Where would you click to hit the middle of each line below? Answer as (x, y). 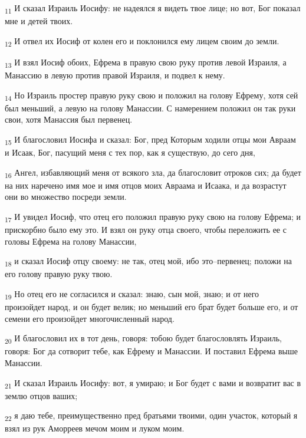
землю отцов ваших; (41, 395)
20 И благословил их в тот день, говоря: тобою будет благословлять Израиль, (143, 339)
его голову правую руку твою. (59, 274)
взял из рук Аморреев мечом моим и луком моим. (95, 428)
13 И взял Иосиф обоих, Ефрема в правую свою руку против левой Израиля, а (146, 62)
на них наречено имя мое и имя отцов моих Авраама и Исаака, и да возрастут (146, 185)
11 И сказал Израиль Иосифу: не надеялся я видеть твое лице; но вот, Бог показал (153, 9)
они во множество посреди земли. (66, 197)
